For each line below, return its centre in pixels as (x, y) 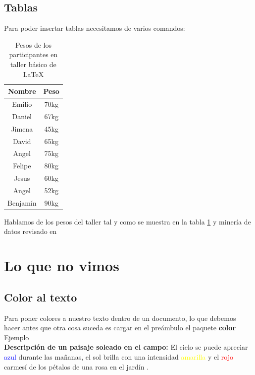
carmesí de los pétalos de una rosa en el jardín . (76, 366)
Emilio (22, 104)
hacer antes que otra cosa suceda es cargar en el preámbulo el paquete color (120, 328)
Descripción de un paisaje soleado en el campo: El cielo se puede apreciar (126, 347)
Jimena (22, 128)
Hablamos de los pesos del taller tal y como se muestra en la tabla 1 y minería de (127, 221)
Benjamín (22, 202)
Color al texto (41, 297)
